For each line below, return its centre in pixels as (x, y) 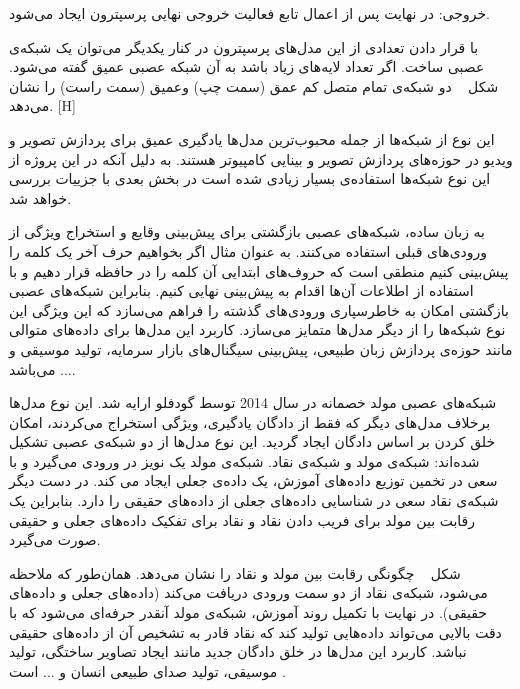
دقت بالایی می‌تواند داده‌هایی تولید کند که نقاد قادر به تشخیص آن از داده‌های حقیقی (255, 631)
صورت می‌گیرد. (55, 539)
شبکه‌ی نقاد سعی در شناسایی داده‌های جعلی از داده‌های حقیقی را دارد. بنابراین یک (254, 500)
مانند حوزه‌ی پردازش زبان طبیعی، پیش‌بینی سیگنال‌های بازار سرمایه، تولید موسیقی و (261, 348)
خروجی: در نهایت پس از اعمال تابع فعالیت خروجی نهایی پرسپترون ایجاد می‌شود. (249, 13)
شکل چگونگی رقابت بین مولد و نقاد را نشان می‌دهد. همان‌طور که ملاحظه (235, 572)
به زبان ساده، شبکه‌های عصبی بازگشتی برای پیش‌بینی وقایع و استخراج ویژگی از (247, 231)
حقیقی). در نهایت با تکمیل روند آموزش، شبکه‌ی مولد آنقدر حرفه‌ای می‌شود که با (248, 612)
